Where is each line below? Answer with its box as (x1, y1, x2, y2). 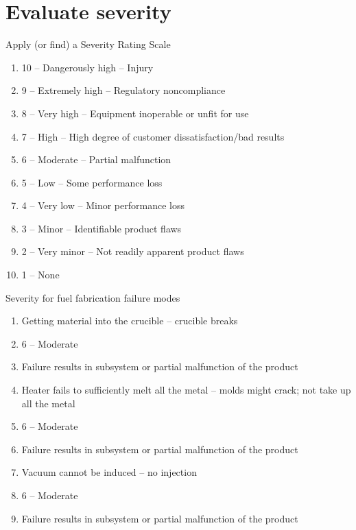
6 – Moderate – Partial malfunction (21, 152, 171, 167)
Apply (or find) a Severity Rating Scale (5, 37, 171, 51)
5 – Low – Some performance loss (21, 175, 163, 189)
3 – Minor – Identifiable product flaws (21, 221, 182, 235)
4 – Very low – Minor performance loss (21, 198, 185, 213)
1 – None (21, 267, 60, 282)
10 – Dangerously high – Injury (21, 60, 154, 74)
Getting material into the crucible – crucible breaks (21, 313, 238, 328)
